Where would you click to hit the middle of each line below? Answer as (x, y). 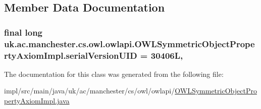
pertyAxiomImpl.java (37, 101)
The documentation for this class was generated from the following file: (114, 74)
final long (23, 32)
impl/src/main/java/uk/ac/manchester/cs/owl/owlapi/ (90, 91)
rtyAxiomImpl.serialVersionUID (71, 55)
